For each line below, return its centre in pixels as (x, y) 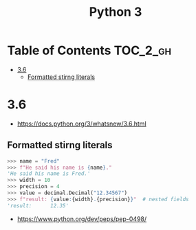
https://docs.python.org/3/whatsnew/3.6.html (81, 124)
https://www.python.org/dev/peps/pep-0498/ (82, 219)
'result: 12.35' (38, 206)
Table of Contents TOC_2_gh (89, 50)
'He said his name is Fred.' (49, 174)
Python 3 (116, 12)
